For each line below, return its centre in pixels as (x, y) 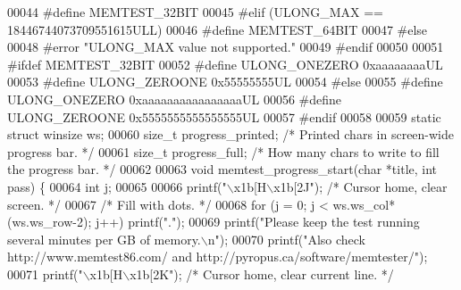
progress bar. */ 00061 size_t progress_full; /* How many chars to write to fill (223, 151)
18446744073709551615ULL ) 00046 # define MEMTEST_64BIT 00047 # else (218, 29)
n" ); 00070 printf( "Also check (287, 239)
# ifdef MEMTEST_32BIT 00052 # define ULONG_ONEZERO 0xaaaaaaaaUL (225, 64)
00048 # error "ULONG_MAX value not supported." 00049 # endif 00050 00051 (226, 47)
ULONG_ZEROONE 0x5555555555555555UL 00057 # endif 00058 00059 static (224, 116)
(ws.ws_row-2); (50, 222)
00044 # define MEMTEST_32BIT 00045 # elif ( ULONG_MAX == (196, 12)
